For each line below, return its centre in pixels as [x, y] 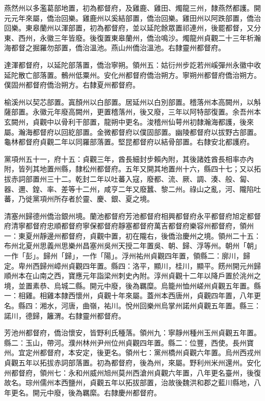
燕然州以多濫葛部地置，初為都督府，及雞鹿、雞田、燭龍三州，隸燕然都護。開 [132, 8]
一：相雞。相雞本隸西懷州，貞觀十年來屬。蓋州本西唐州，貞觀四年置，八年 [129, 295]
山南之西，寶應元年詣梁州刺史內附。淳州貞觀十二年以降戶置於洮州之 [147, 276]
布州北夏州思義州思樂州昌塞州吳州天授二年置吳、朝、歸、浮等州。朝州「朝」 [132, 246]
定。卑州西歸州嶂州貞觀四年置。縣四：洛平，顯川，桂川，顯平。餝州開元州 [129, 265]
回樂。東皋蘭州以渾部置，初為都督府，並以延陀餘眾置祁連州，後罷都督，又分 [132, 28]
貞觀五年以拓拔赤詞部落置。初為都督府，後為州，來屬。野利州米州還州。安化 [132, 362]
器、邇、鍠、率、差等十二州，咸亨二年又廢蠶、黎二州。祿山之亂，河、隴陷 [129, 189]
